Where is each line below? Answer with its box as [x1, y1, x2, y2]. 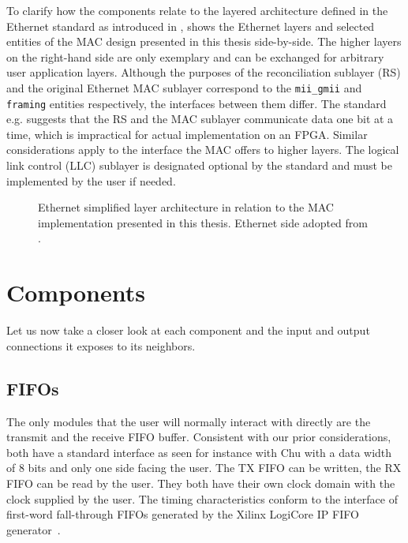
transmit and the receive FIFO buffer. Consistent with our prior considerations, [6, 429, 391, 445]
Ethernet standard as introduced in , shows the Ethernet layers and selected [6, 17, 375, 34]
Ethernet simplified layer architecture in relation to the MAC [38, 199, 334, 215]
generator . [6, 521, 61, 537]
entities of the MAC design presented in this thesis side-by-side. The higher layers [6, 33, 402, 50]
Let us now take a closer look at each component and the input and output [6, 322, 370, 339]
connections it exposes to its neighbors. [6, 337, 196, 354]
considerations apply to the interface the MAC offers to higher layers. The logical [6, 141, 399, 158]
